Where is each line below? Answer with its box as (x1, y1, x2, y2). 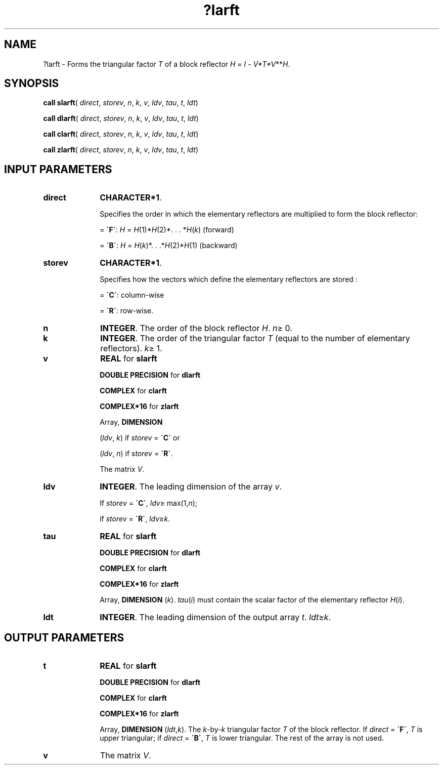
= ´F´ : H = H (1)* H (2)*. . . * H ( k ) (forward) (100, 225, 234, 234)
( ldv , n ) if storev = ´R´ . (100, 449, 173, 458)
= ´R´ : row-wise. (100, 306, 154, 315)
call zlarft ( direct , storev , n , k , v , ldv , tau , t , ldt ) (43, 145, 199, 154)
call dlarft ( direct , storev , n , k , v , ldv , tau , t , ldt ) (43, 114, 199, 123)
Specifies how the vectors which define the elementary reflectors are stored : (100, 275, 358, 284)
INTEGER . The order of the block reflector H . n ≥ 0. (100, 323, 292, 334)
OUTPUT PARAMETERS (4, 631, 124, 644)
